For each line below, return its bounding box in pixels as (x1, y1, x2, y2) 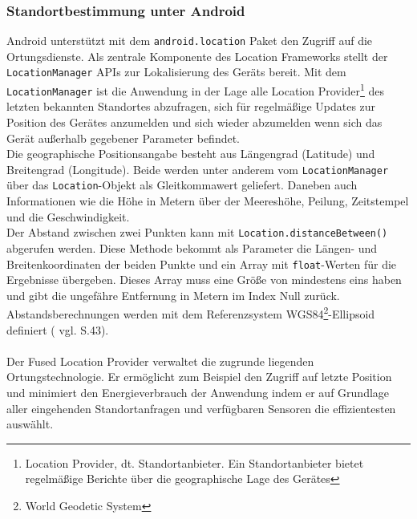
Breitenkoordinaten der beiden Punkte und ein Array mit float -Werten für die (6, 255, 397, 272)
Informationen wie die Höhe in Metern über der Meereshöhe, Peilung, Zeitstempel (6, 193, 409, 209)
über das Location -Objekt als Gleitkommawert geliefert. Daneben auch (6, 176, 358, 193)
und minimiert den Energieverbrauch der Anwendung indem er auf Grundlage (6, 384, 390, 401)
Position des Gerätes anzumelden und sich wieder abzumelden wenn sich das (6, 114, 383, 131)
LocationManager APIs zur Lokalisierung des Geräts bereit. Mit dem (6, 63, 346, 80)
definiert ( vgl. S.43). (6, 321, 109, 338)
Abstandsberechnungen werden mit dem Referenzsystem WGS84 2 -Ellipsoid (6, 303, 375, 322)
